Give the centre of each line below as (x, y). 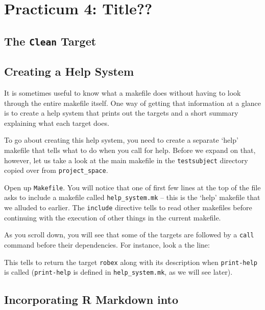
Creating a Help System (69, 71)
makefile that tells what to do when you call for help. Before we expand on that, (130, 150)
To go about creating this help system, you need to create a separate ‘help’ (121, 140)
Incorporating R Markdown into (91, 300)
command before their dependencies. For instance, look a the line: (107, 245)
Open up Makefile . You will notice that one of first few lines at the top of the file (132, 187)
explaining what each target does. (57, 123)
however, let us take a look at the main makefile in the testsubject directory (126, 160)
